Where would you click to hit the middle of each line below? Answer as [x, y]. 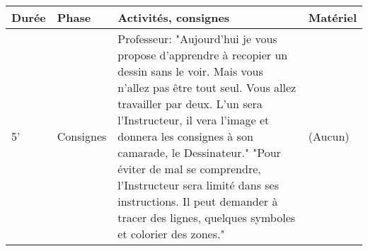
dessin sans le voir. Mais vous [190, 71]
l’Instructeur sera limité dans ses [198, 185]
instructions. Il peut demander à [198, 201]
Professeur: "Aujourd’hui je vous [197, 39]
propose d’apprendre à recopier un [203, 55]
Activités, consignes [174, 17]
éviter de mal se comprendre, [189, 169]
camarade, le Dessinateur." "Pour [199, 152]
